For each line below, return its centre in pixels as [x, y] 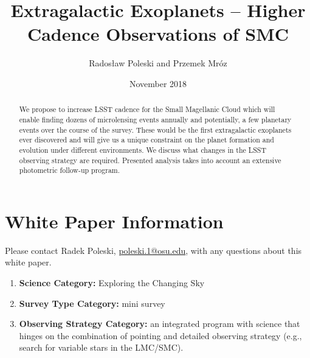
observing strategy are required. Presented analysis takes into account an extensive [150, 160]
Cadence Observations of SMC [158, 34]
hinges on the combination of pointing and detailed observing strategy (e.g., [160, 335]
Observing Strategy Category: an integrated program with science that [160, 324]
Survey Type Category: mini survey [92, 303]
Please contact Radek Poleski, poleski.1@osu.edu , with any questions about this [153, 250]
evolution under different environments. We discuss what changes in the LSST [143, 149]
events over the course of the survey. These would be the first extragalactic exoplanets [155, 129]
